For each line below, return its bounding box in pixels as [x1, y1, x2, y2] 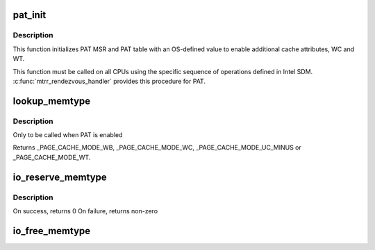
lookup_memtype [12, 95, 91, 107]
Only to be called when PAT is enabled [12, 131, 123, 139]
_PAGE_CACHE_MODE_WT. [12, 153, 91, 161]
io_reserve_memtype [12, 171, 107, 183]
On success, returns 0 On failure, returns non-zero [12, 207, 158, 215]
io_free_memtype [12, 225, 91, 237]
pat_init [12, 9, 47, 21]
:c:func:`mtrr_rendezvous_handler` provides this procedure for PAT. [12, 77, 206, 85]
